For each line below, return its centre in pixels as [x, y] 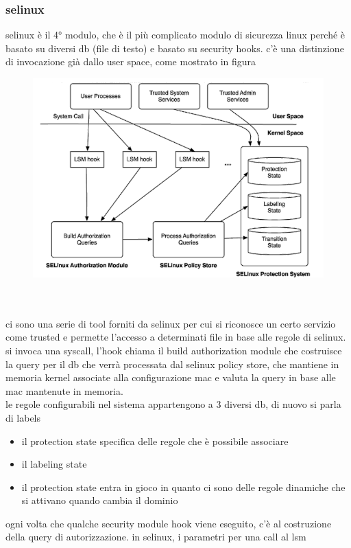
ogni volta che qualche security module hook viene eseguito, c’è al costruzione [169, 523]
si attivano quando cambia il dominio [100, 500]
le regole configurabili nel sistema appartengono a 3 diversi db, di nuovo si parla [173, 404]
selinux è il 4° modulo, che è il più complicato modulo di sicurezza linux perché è [175, 35]
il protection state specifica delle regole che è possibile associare [155, 441]
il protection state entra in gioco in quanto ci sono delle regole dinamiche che [183, 487]
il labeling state [54, 464]
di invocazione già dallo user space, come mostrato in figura [131, 61]
